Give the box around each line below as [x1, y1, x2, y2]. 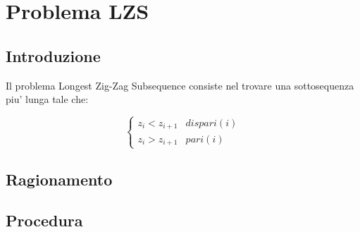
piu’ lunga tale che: [6, 92, 89, 106]
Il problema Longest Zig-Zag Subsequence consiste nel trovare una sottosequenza [6, 78, 354, 92]
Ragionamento [6, 168, 113, 190]
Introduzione [6, 44, 101, 66]
